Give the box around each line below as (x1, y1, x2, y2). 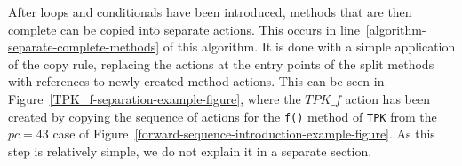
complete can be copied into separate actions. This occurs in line (8, 20, 360, 38)
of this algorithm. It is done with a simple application (163, 37, 456, 56)
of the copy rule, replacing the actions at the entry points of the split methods (8, 54, 434, 73)
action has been (345, 89, 430, 107)
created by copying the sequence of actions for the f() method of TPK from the (8, 107, 437, 125)
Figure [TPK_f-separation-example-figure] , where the (8, 89, 301, 107)
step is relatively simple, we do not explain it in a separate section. (8, 141, 372, 160)
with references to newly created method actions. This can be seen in (8, 72, 385, 91)
